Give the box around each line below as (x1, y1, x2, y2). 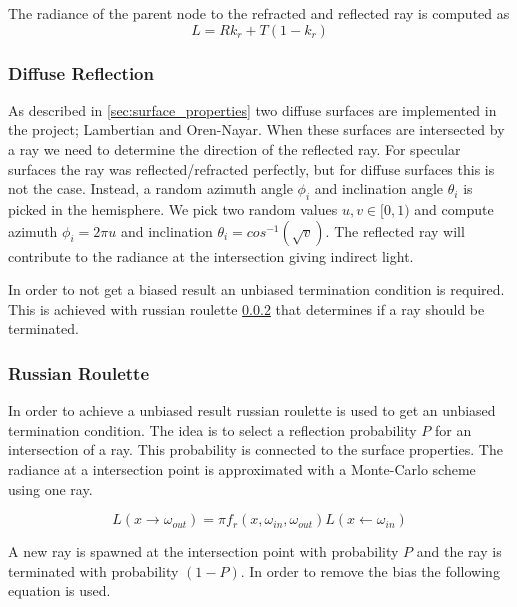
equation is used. (8, 580, 111, 601)
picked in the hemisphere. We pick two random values (8, 198, 338, 219)
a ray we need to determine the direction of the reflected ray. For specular (8, 139, 461, 159)
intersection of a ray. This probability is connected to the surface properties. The (8, 439, 503, 460)
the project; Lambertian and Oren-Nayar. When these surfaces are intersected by (8, 119, 505, 140)
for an (434, 419, 472, 440)
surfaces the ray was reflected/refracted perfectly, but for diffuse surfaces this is (8, 158, 495, 179)
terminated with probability (8, 560, 179, 581)
